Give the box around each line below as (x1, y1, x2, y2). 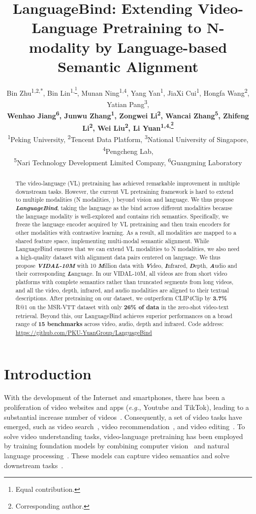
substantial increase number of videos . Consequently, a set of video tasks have (4, 411, 242, 422)
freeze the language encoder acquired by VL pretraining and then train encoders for (15, 220, 230, 228)
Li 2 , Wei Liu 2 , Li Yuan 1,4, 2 (82, 120, 174, 133)
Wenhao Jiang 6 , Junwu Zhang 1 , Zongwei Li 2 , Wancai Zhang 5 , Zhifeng (7, 109, 249, 120)
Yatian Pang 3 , (107, 97, 149, 109)
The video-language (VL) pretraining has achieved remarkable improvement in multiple (15, 179, 240, 187)
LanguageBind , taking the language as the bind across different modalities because (15, 203, 232, 212)
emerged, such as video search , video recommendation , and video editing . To (4, 421, 245, 432)
